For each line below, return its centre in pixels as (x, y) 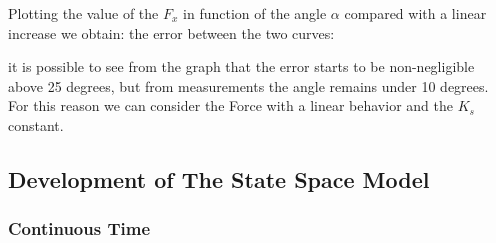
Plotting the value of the (83, 13)
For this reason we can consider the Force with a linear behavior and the (230, 105)
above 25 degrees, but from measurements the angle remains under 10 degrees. (248, 85)
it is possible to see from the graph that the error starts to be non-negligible (241, 66)
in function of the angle (255, 13)
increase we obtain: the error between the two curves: (171, 32)
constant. (36, 124)
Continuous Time (79, 228)
